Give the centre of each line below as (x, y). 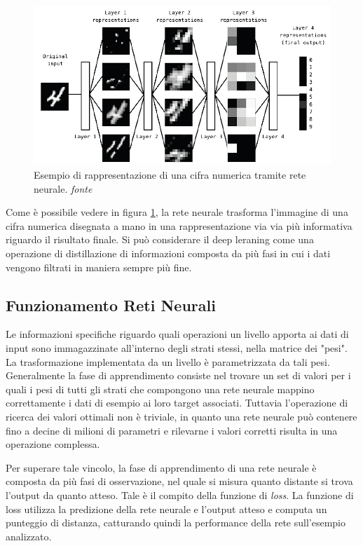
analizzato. (29, 536)
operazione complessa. (53, 444)
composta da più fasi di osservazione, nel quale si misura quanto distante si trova (179, 481)
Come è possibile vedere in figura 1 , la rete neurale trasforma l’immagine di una (177, 212)
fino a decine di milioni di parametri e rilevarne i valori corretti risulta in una (172, 430)
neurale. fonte (63, 188)
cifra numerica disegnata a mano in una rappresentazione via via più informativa (179, 225)
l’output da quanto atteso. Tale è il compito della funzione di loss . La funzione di (180, 494)
